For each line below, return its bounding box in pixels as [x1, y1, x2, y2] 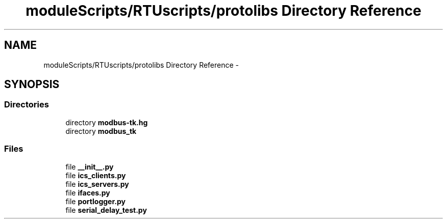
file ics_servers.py [65, 179, 129, 188]
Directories [4, 99, 49, 110]
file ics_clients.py [65, 171, 126, 180]
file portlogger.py [65, 197, 126, 206]
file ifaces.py [65, 188, 110, 197]
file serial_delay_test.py [65, 205, 147, 214]
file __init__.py [65, 162, 114, 171]
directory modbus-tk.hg [65, 118, 148, 127]
